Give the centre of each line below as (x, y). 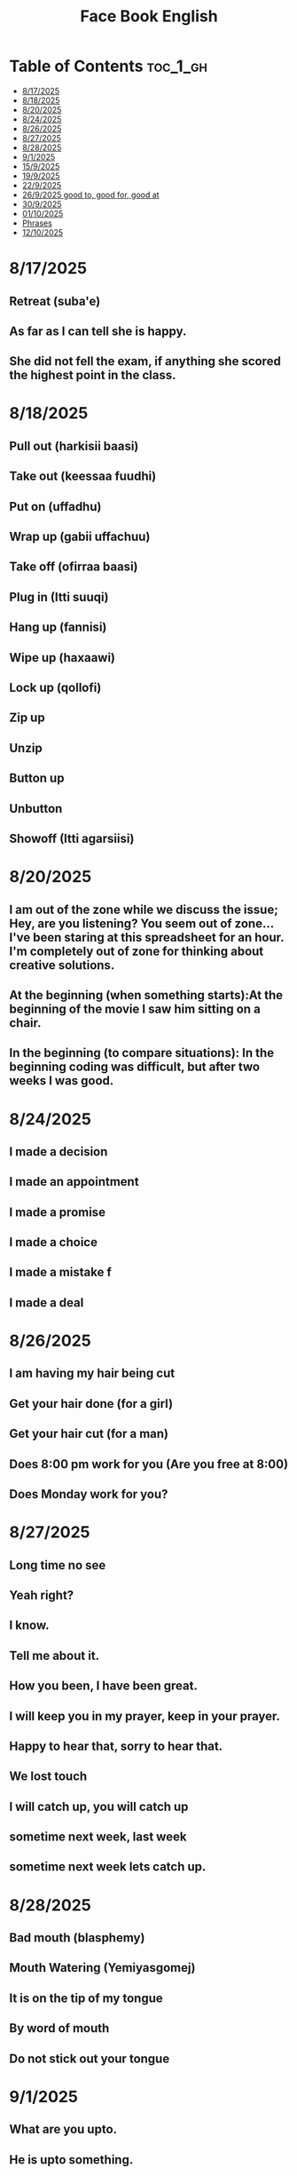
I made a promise (58, 1212)
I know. (30, 1626)
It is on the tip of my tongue (86, 1998)
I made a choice (53, 1242)
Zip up (27, 718)
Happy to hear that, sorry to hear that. (116, 1746)
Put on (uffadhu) (55, 507)
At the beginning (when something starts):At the (146, 995)
